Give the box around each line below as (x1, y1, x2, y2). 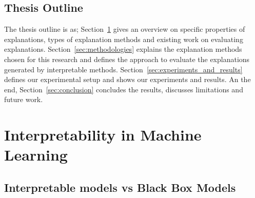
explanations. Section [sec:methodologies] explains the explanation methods (4, 44, 242, 54)
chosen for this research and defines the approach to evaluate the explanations (4, 53, 250, 64)
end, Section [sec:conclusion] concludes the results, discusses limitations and (4, 84, 243, 94)
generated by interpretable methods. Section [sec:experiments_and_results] (4, 64, 243, 74)
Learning (4, 144, 68, 165)
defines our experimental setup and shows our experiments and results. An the (4, 74, 251, 85)
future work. (4, 94, 43, 105)
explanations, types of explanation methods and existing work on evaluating (4, 33, 243, 44)
